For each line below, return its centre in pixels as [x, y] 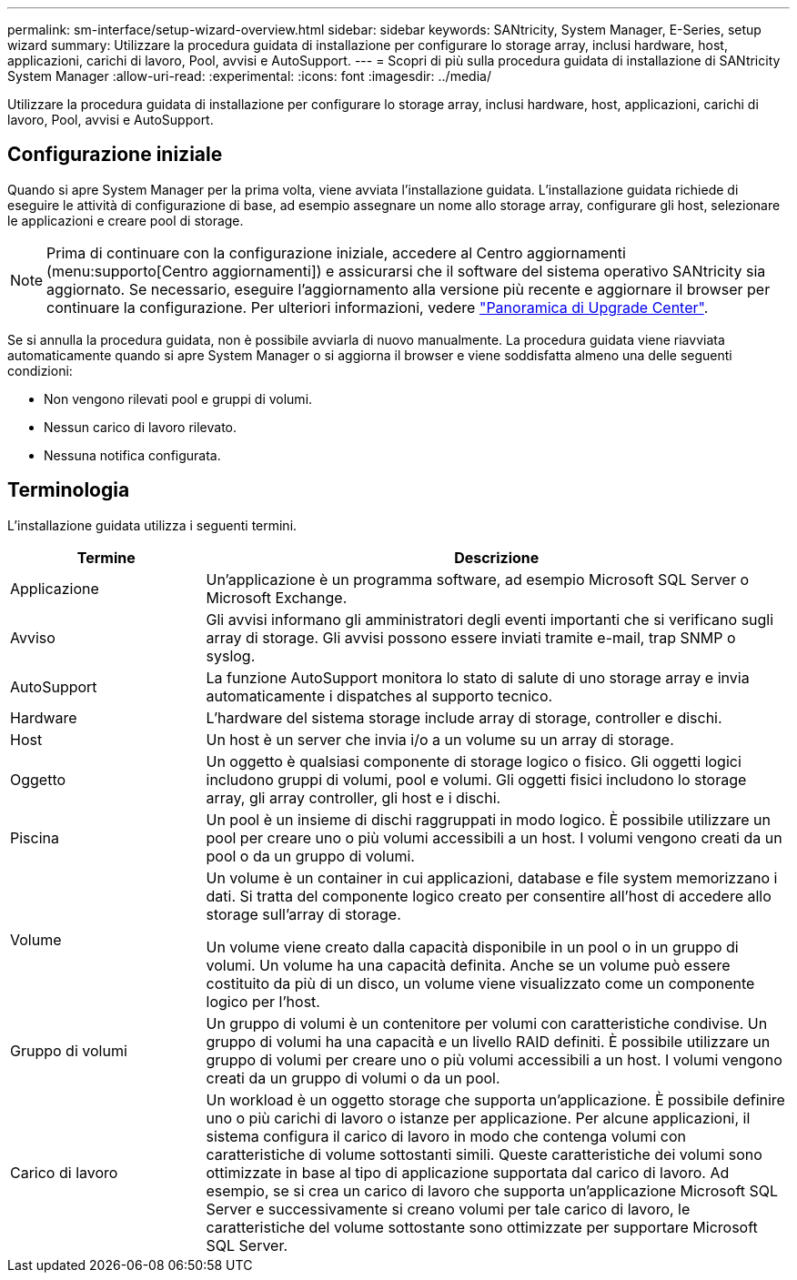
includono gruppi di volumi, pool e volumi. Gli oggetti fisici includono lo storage [476, 779]
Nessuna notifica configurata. [132, 455]
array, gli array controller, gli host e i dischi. [353, 797]
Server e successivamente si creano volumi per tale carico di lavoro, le [448, 1209]
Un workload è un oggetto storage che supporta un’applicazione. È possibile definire [495, 1099]
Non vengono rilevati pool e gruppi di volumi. [178, 398]
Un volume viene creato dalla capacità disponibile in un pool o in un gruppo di [472, 947]
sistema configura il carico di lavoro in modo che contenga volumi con [446, 1136]
